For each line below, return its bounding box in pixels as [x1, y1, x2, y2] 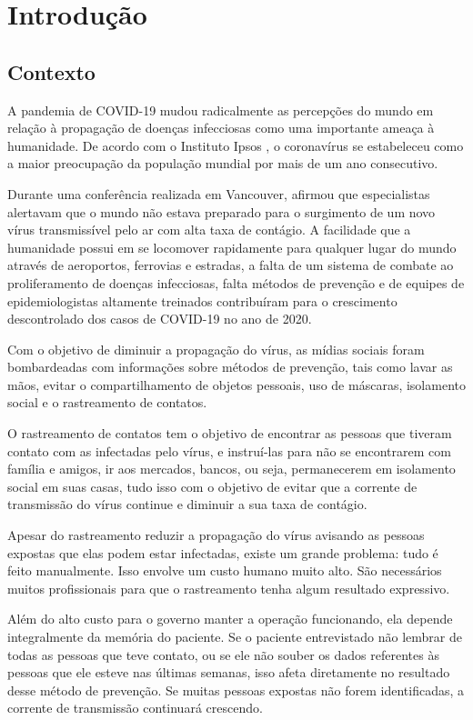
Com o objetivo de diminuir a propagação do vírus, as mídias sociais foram [7, 339, 425, 358]
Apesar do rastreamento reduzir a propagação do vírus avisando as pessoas [7, 525, 425, 545]
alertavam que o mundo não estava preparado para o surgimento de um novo [7, 202, 436, 221]
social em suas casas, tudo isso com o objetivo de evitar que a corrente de [7, 476, 418, 495]
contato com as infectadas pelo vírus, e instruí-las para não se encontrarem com [7, 441, 451, 460]
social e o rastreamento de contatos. [7, 393, 207, 412]
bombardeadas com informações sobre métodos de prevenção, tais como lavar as [7, 357, 453, 376]
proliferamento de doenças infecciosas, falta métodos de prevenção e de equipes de [7, 273, 465, 292]
